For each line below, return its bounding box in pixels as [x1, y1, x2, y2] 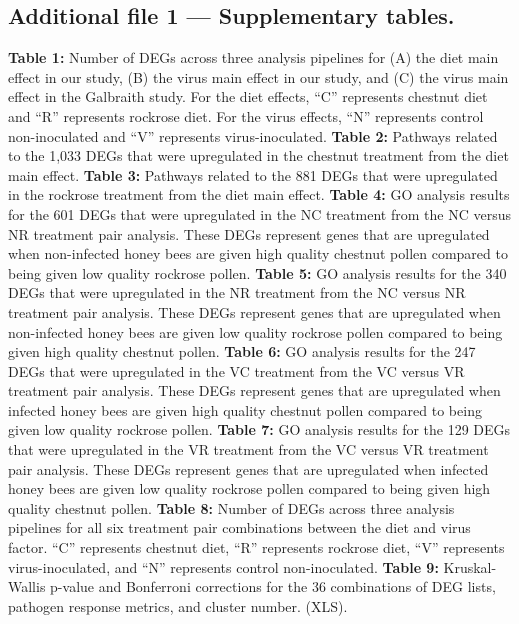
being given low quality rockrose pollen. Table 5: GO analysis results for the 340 [8, 262, 507, 283]
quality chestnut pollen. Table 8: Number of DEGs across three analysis [8, 497, 455, 518]
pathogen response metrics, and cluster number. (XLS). [8, 595, 348, 616]
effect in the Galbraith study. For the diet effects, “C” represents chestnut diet [8, 86, 488, 107]
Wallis [8, 576, 46, 597]
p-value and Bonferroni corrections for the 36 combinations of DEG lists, [50, 576, 496, 597]
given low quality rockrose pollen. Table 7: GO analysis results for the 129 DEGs [8, 419, 511, 440]
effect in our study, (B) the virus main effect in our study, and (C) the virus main [8, 66, 509, 87]
